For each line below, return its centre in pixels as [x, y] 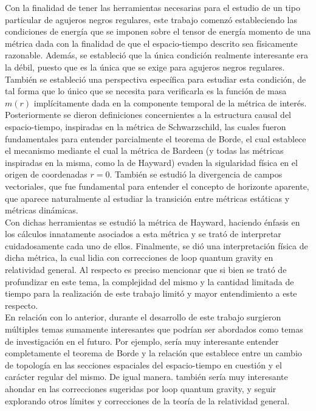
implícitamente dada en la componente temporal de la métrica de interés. [170, 102]
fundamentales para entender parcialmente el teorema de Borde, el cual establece [156, 138]
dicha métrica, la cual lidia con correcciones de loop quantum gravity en [139, 257]
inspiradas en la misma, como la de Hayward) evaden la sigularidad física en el [151, 162]
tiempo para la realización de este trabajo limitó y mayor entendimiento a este [151, 293]
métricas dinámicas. [42, 210]
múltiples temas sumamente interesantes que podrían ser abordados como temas [154, 329]
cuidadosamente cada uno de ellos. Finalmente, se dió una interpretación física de [156, 245]
